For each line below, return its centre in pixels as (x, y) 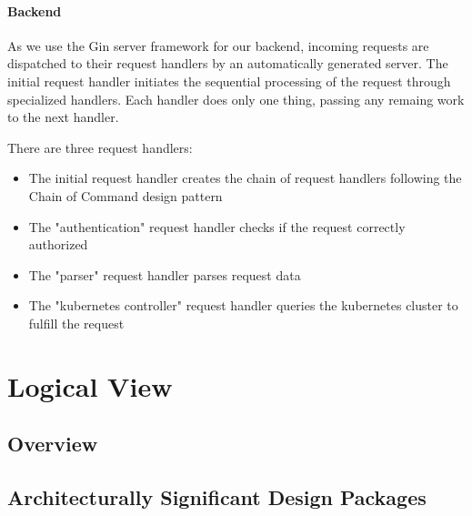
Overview (53, 444)
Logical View (90, 385)
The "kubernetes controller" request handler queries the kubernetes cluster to (243, 305)
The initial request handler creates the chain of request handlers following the (245, 178)
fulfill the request (76, 323)
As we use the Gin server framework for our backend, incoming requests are (218, 45)
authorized (58, 244)
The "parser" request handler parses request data (165, 274)
